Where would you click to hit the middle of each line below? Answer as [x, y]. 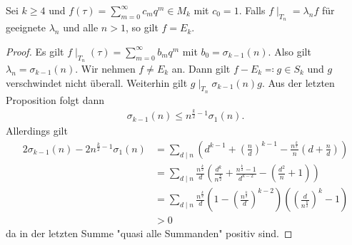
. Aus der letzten [298, 82]
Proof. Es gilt [35, 51]
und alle [81, 27]
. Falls [252, 10]
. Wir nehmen [105, 68]
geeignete [26, 27]
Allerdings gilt [37, 131]
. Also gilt [290, 51]
